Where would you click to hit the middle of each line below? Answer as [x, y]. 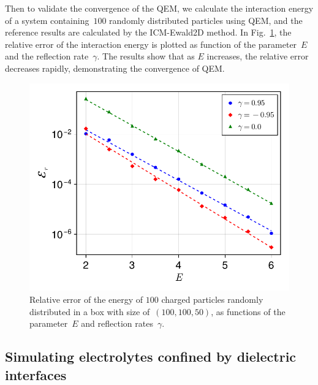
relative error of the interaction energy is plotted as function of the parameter [151, 44]
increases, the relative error [258, 56]
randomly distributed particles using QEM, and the [206, 20]
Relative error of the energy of [86, 299]
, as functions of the [248, 311]
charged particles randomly [212, 299]
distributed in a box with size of [90, 311]
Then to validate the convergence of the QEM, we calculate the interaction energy [159, 8]
